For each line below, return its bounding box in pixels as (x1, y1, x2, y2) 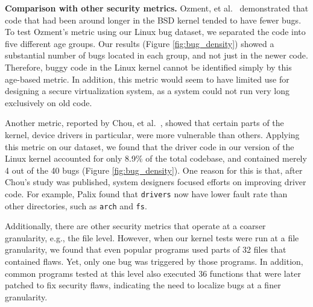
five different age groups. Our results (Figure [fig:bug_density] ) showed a (5, 37, 274, 49)
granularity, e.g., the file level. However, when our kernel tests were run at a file (5, 231, 299, 244)
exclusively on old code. (5, 96, 92, 109)
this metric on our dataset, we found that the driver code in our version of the (5, 140, 294, 153)
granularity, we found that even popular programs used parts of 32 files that (5, 243, 286, 256)
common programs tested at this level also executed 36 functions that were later (5, 267, 301, 279)
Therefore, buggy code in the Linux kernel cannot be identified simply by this (5, 60, 292, 73)
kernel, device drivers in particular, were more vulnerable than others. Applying (5, 128, 300, 141)
